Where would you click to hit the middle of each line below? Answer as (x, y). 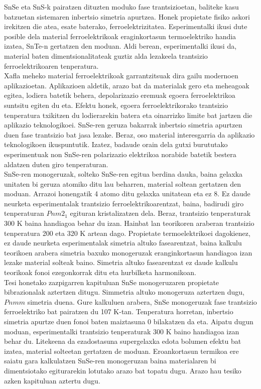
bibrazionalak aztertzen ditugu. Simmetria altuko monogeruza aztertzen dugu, (124, 292)
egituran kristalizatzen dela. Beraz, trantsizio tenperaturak (160, 213)
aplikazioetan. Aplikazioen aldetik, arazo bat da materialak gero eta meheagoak (127, 85)
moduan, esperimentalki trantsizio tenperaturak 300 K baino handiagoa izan (122, 331)
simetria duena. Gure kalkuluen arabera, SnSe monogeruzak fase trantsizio (142, 301)
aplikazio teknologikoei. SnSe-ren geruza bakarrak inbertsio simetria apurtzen (123, 125)
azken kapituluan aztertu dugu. (52, 380)
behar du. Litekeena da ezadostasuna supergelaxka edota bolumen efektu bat (123, 341)
